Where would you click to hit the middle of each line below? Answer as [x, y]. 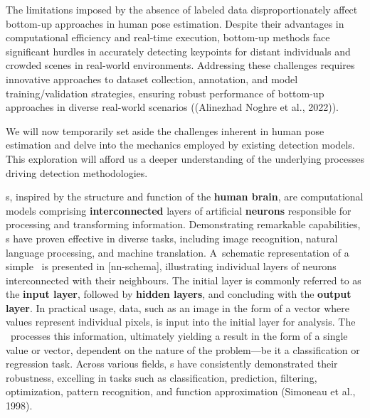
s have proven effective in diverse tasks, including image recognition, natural [172, 238]
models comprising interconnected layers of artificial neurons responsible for [179, 210]
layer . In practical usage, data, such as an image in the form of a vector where [178, 307]
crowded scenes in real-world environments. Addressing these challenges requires [180, 65]
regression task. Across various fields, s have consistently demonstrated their [172, 364]
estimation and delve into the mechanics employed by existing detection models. [180, 145]
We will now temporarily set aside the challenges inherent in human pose [165, 130]
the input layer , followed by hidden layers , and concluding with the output [179, 294]
